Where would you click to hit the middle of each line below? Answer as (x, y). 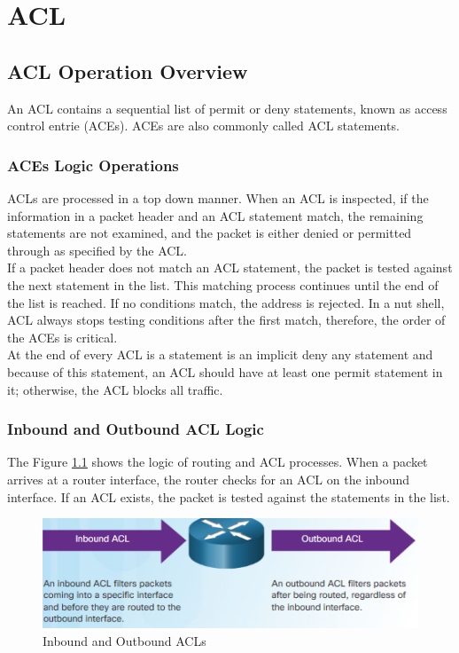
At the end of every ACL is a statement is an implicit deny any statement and (220, 354)
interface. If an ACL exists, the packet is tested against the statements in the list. (229, 496)
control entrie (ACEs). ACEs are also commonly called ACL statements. (203, 126)
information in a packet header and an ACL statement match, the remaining (215, 215)
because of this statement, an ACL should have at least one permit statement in (225, 371)
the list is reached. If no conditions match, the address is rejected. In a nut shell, (226, 302)
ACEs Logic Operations (93, 165)
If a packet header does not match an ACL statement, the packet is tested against (230, 267)
